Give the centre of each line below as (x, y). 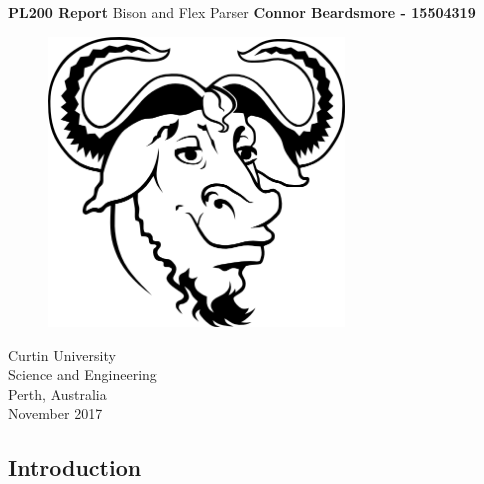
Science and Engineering (82, 374)
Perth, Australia (57, 393)
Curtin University (62, 354)
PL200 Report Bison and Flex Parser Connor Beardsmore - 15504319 (242, 12)
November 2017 (55, 413)
